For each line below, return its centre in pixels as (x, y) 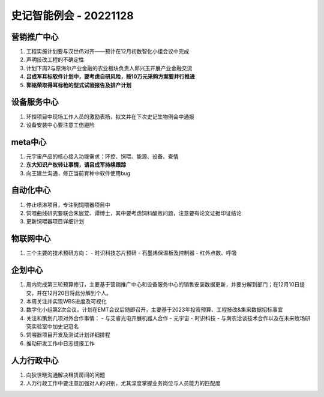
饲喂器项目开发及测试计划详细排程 (68, 335)
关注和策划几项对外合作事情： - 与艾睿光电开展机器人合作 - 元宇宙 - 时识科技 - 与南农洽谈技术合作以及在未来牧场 (166, 318)
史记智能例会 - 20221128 (73, 16)
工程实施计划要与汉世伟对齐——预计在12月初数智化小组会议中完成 (108, 52)
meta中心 (29, 142)
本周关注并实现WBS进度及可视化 (66, 301)
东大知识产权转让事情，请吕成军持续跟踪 (76, 165)
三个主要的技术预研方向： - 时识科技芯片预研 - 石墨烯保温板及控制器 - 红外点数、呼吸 (131, 253)
